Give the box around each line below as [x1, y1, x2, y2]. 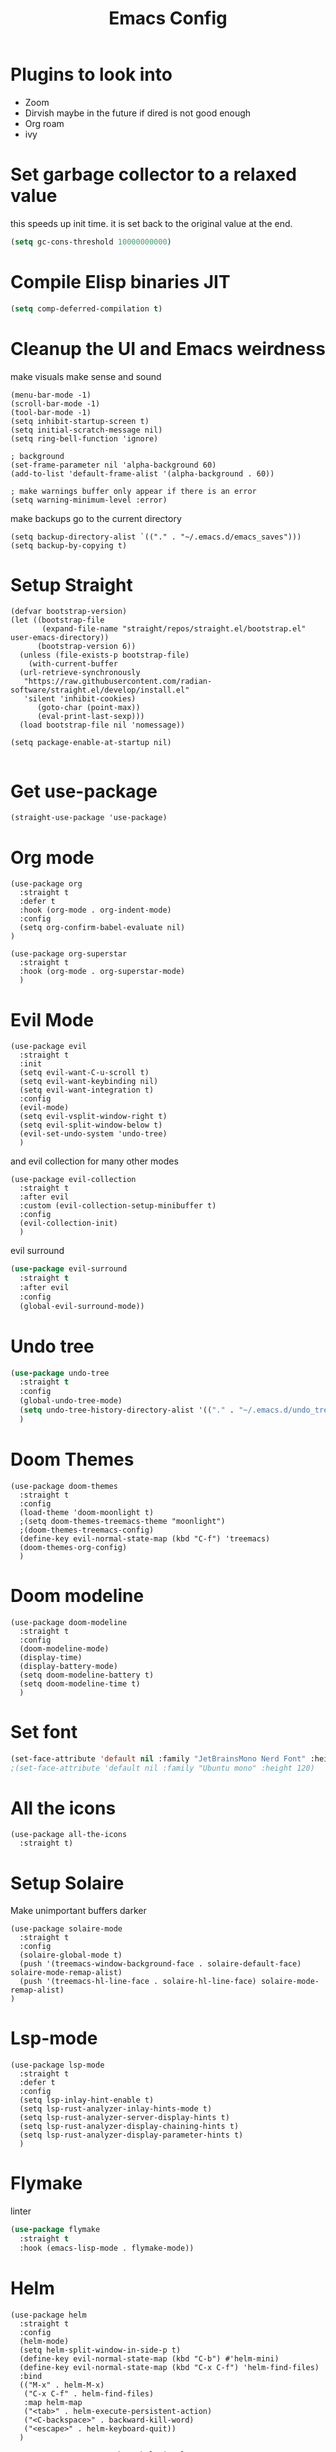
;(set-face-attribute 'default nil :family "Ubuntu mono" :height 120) [10, 1763, 315, 1773]
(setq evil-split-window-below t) [19, 1120, 163, 1131]
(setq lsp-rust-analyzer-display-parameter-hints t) [19, 2130, 244, 2141]
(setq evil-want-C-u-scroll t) [19, 1068, 150, 1078]
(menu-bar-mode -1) [10, 390, 92, 400]
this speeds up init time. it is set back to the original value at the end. [10, 217, 293, 229]
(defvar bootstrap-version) [10, 607, 128, 617]
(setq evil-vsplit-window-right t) [19, 1112, 168, 1122]
